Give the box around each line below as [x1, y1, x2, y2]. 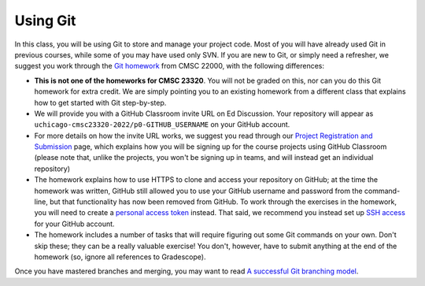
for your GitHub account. [34, 219, 115, 228]
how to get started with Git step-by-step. [34, 98, 167, 107]
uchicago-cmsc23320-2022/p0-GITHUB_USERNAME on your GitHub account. [34, 120, 290, 129]
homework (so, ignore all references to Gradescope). [34, 252, 206, 262]
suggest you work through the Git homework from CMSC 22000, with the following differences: [14, 61, 325, 71]
